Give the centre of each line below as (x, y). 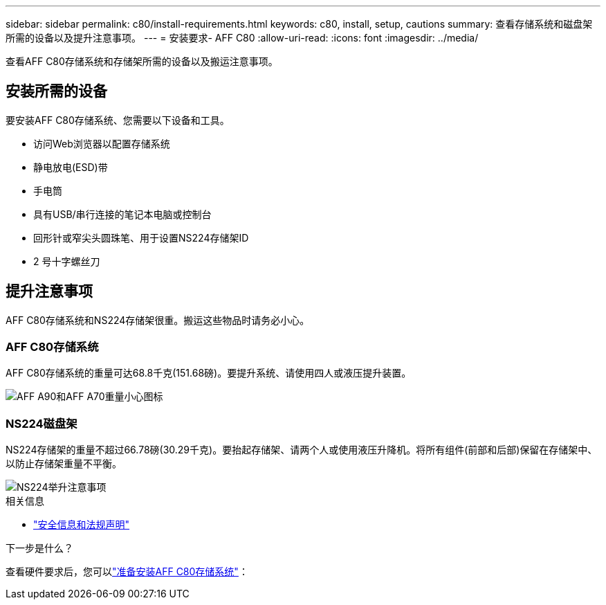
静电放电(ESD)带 (71, 167)
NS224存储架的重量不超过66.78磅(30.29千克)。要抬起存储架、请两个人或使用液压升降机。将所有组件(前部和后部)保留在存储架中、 (302, 450)
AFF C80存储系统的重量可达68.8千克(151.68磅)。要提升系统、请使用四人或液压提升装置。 (209, 373)
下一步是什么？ (39, 548)
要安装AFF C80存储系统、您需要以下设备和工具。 (118, 120)
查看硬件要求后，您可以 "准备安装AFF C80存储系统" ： (127, 572)
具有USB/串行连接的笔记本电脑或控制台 (122, 214)
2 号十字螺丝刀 (67, 261)
